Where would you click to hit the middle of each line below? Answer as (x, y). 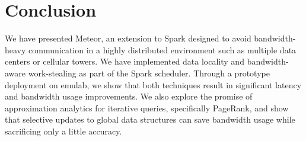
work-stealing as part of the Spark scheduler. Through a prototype (149, 73)
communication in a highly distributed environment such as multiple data (162, 49)
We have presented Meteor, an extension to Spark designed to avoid (128, 38)
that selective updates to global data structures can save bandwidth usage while (150, 119)
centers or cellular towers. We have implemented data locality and (125, 61)
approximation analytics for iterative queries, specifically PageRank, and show (147, 108)
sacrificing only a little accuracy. (63, 131)
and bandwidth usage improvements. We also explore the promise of (129, 96)
